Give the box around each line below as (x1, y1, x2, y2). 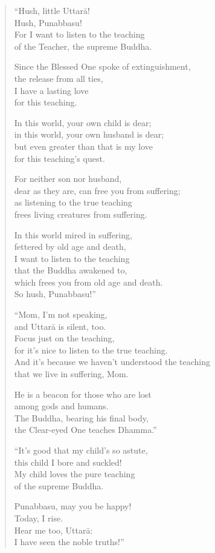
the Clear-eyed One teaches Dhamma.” (14, 423, 157, 436)
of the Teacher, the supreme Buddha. (14, 39, 152, 52)
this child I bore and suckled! (14, 455, 122, 468)
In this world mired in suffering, (14, 228, 132, 241)
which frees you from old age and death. (14, 275, 163, 288)
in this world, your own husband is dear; (14, 128, 164, 141)
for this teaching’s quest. (14, 152, 105, 164)
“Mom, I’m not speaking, (14, 308, 107, 321)
